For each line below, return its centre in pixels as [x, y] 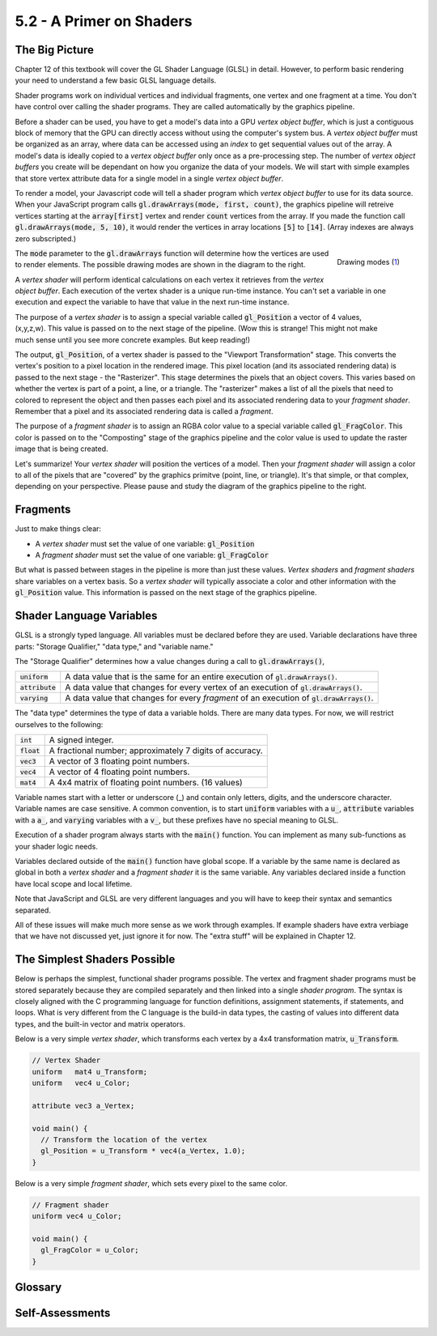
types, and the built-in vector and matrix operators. [100, 1023]
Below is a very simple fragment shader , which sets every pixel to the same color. [151, 1183]
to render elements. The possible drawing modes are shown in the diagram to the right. [160, 265]
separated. [33, 910]
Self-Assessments [63, 1313]
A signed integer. [81, 740]
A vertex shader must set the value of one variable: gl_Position [145, 543]
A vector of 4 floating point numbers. [119, 772]
